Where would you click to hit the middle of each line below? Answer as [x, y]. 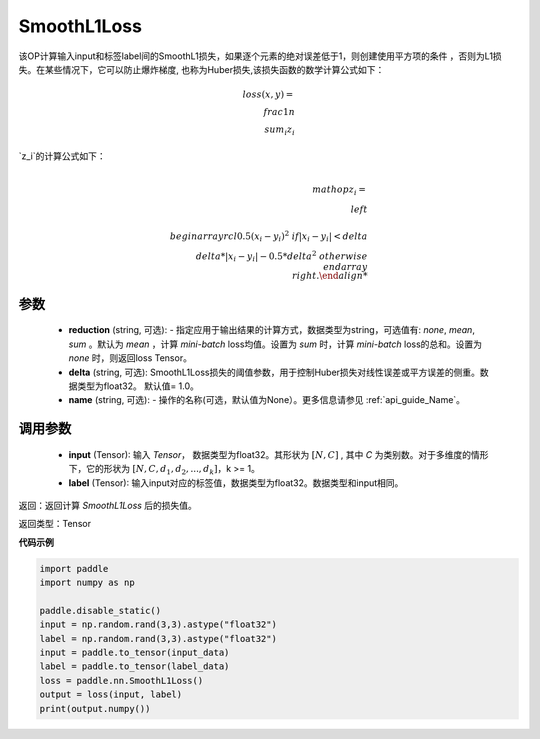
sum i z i [279, 130]
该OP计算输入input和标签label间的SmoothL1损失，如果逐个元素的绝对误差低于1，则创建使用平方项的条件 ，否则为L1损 [260, 56]
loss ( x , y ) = [268, 94]
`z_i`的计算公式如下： [62, 156]
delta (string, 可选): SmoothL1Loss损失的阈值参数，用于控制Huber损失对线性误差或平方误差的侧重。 [274, 372]
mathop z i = [339, 190]
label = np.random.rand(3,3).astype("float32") [158, 638]
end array [345, 267]
